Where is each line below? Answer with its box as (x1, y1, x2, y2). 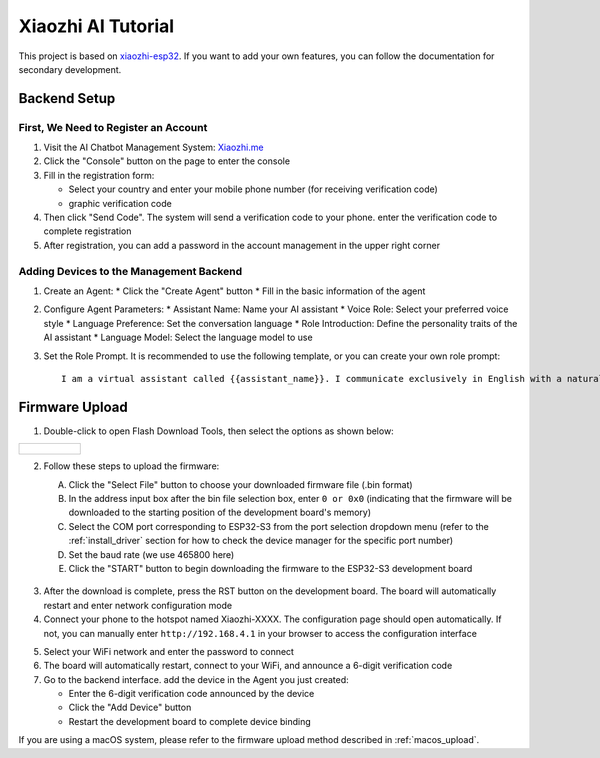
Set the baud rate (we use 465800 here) (68, 548, 235, 560)
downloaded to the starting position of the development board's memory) (68, 506, 372, 519)
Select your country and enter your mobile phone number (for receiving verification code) (68, 183, 439, 195)
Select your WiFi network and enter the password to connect (43, 645, 295, 657)
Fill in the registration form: (43, 169, 155, 181)
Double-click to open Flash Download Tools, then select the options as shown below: (43, 425, 394, 437)
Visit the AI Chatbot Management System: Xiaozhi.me (43, 141, 264, 154)
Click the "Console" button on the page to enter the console (43, 155, 290, 167)
